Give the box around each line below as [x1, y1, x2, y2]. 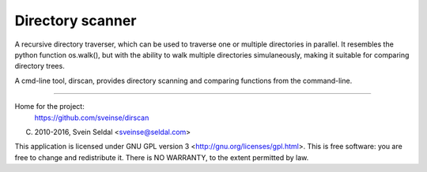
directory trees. [14, 62, 65, 71]
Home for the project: [14, 102, 85, 111]
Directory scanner [14, 12, 137, 29]
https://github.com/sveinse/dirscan [34, 113, 149, 122]
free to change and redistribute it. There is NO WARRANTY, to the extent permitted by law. [14, 152, 309, 162]
